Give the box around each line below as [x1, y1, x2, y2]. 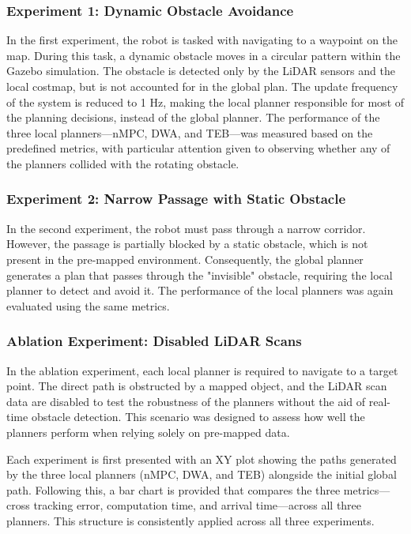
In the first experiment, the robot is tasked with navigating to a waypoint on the [6, 32, 398, 48]
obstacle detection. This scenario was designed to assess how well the [31, 408, 365, 425]
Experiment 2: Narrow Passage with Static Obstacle [6, 189, 346, 209]
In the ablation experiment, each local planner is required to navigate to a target [6, 362, 398, 378]
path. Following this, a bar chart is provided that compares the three [6, 481, 341, 498]
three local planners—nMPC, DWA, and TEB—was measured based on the [6, 124, 373, 141]
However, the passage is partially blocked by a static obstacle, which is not [6, 235, 368, 252]
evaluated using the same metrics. [6, 297, 170, 314]
